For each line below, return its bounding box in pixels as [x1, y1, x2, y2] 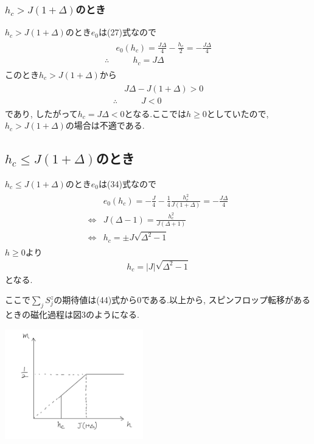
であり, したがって [5, 107, 78, 120]
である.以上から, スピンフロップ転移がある [141, 293, 311, 306]
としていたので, [206, 107, 269, 120]
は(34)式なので [99, 177, 156, 190]
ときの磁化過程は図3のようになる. [5, 307, 139, 320]
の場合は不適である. [65, 119, 145, 132]
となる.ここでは [124, 107, 187, 120]
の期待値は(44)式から [54, 293, 138, 306]
